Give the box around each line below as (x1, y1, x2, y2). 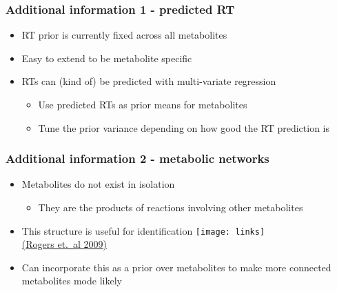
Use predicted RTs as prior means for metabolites (38, 97, 247, 111)
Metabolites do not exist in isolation (21, 177, 175, 191)
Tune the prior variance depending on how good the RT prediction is (38, 120, 329, 135)
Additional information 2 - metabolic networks (6, 150, 269, 167)
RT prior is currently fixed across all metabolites (21, 28, 227, 42)
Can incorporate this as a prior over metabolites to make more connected (21, 260, 331, 274)
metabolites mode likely (21, 273, 122, 288)
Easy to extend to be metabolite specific (21, 50, 192, 65)
